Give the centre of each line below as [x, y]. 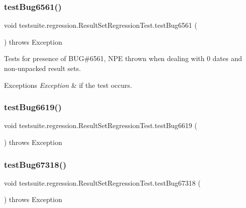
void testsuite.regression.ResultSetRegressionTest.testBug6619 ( [101, 125]
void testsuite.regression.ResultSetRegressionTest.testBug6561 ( [101, 25]
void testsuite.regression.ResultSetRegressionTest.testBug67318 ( [102, 182]
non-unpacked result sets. [42, 68]
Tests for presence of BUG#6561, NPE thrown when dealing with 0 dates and [123, 58]
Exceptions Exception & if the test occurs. [68, 85]
